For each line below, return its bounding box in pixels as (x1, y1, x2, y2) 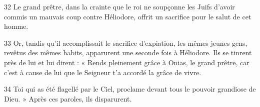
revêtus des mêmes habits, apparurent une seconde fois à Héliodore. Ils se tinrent (4, 47, 252, 58)
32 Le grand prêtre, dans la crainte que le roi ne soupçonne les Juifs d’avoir (4, 1, 235, 11)
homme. (4, 21, 28, 31)
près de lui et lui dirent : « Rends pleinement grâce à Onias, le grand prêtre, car (4, 57, 249, 67)
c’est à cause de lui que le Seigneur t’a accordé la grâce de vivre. (4, 67, 201, 77)
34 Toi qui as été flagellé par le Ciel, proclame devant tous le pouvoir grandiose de (4, 84, 256, 94)
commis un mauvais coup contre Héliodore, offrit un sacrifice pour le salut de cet (4, 11, 251, 21)
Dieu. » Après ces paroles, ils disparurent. (4, 93, 132, 104)
